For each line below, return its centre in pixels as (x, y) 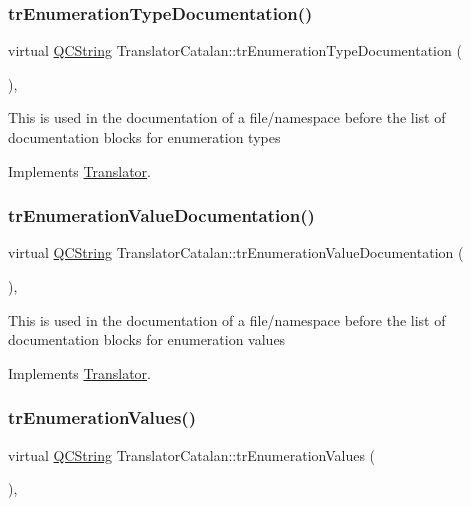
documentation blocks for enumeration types (144, 137)
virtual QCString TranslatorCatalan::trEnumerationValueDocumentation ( (236, 252)
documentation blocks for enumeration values (147, 339)
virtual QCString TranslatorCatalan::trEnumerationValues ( (192, 454)
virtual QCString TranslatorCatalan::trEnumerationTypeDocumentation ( (235, 50)
